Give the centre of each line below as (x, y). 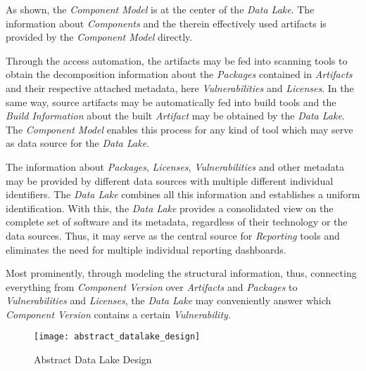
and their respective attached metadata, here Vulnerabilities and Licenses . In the (180, 87)
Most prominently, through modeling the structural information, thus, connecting (181, 273)
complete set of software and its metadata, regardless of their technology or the (177, 222)
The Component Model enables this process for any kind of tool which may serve (179, 129)
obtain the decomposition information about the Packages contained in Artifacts (179, 74)
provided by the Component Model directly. (99, 37)
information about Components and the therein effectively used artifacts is (166, 23)
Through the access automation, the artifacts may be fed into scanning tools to (177, 60)
